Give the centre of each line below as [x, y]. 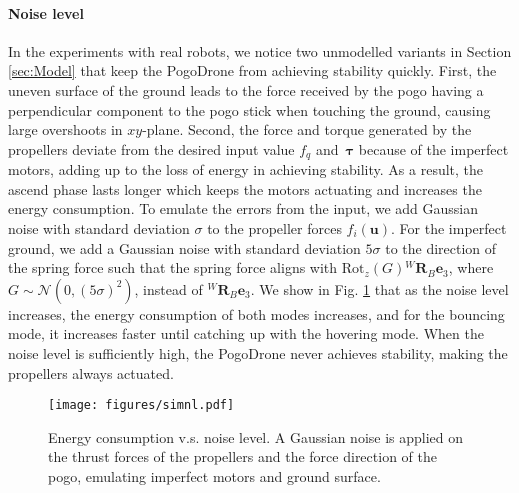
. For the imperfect [449, 228]
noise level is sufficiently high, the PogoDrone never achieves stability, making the [258, 352]
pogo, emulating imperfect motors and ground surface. [214, 476]
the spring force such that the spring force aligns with [173, 267]
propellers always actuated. [91, 372]
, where [471, 267]
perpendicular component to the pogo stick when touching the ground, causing [249, 109]
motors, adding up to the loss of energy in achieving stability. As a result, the [246, 169]
